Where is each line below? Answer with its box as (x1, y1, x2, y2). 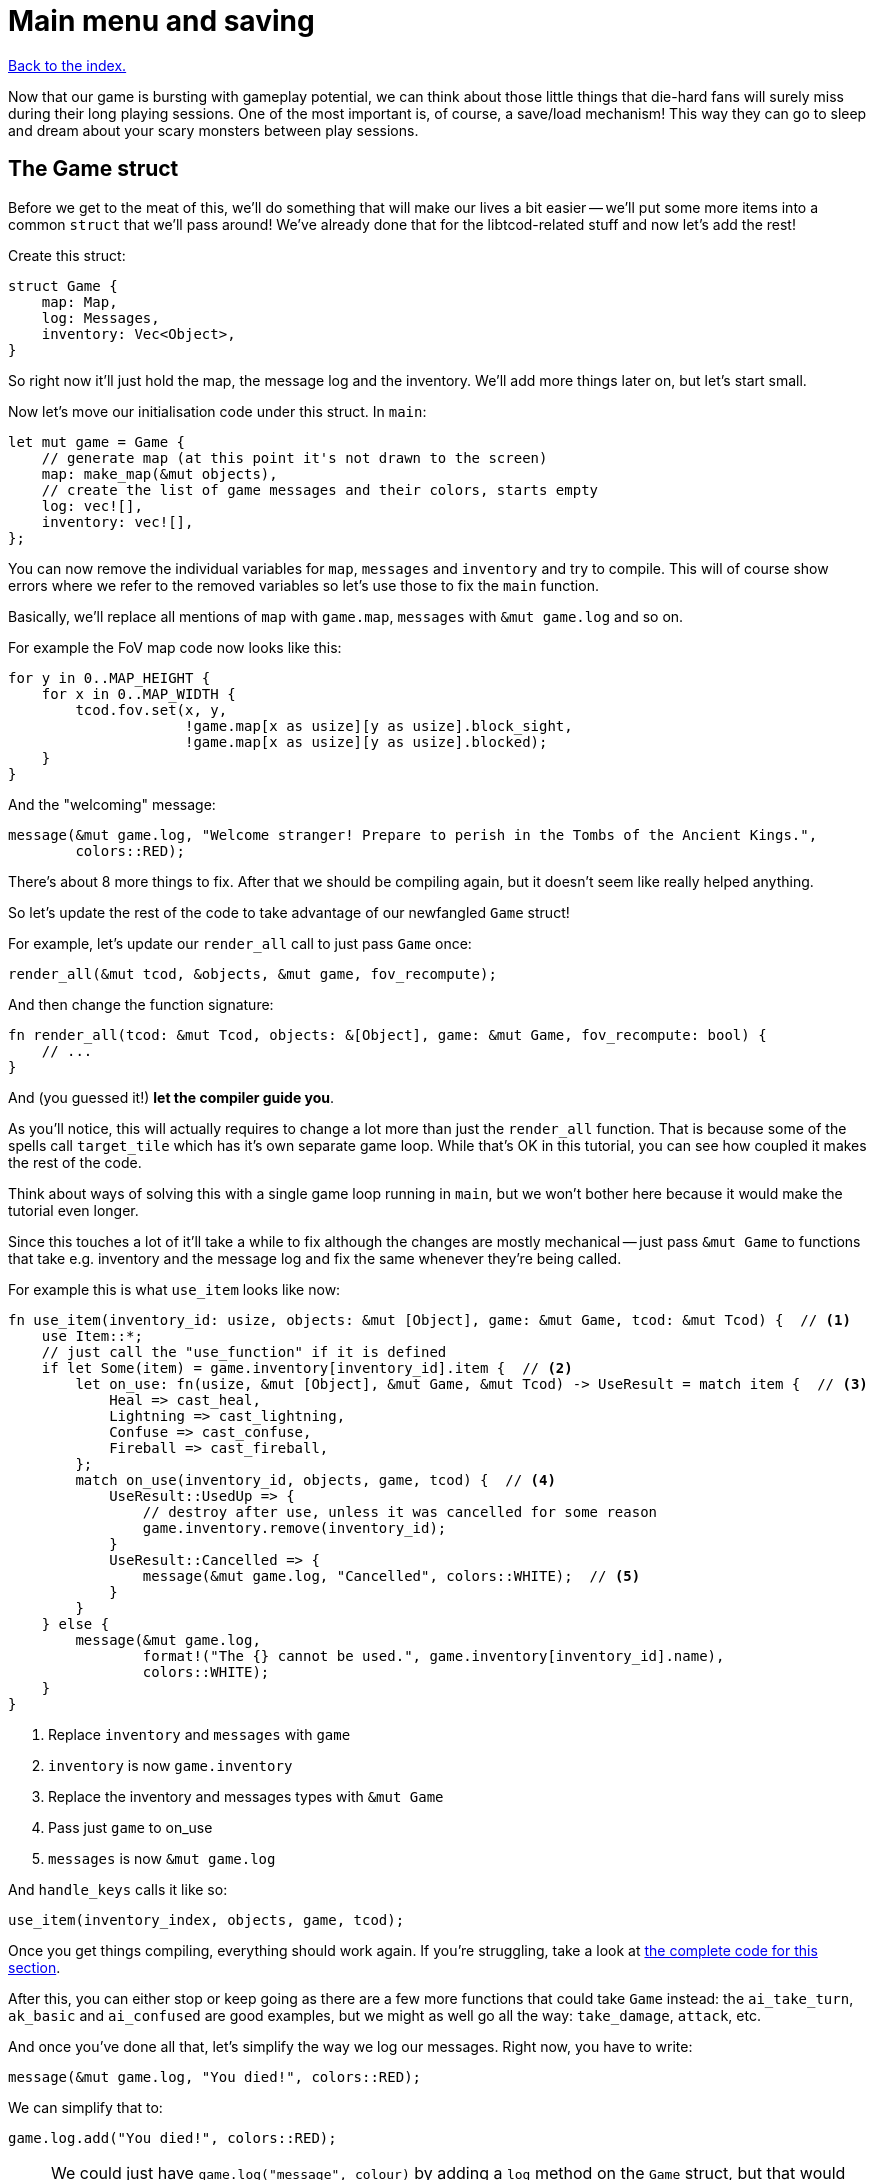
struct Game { (8, 277, 118, 294)
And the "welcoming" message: (8, 795, 216, 813)
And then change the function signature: (8, 995, 274, 1013)
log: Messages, (41, 309, 160, 326)
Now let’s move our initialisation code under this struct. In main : (8, 402, 427, 420)
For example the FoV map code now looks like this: (8, 638, 342, 656)
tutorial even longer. (8, 1201, 139, 1219)
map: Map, (41, 293, 118, 310)
